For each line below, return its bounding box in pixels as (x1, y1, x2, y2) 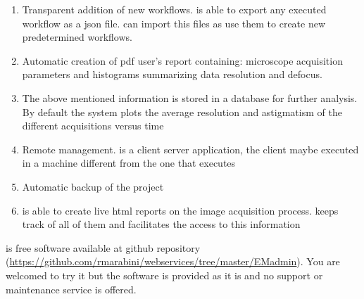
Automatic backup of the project (22, 179, 164, 193)
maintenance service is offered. (6, 281, 137, 296)
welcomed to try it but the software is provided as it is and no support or (6, 267, 323, 282)
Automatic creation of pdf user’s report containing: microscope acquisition (22, 53, 343, 68)
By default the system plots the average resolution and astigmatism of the (22, 104, 342, 119)
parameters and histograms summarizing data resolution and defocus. (22, 67, 322, 82)
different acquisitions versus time (22, 118, 164, 133)
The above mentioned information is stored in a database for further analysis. (22, 90, 358, 105)
